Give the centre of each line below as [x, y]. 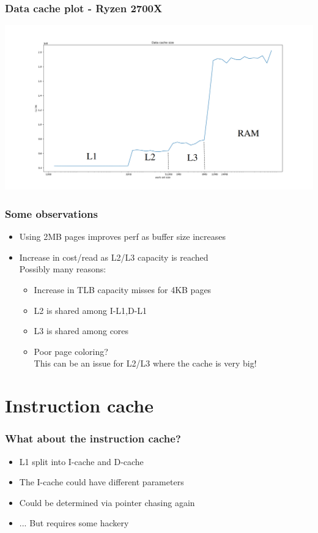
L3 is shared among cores [81, 331]
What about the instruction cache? [93, 438]
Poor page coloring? [71, 351]
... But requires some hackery [74, 523]
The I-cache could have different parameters [102, 482]
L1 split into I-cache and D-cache [81, 461]
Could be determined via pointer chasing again [107, 502]
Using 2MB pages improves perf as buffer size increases [123, 237]
